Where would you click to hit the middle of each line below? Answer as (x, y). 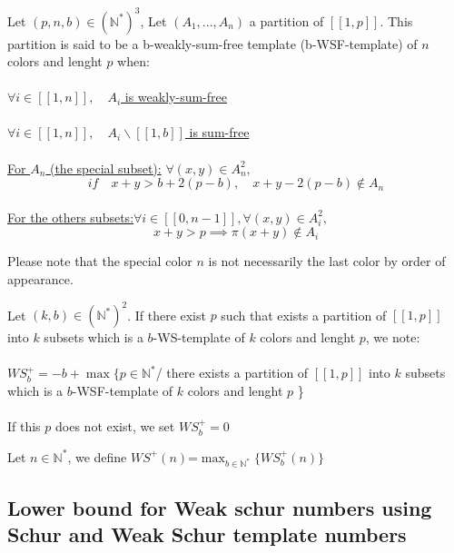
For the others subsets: (71, 217)
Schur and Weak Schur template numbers (207, 534)
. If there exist (167, 315)
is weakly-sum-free (176, 97)
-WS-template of (199, 337)
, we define (97, 456)
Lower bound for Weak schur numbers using (220, 507)
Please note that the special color (100, 261)
